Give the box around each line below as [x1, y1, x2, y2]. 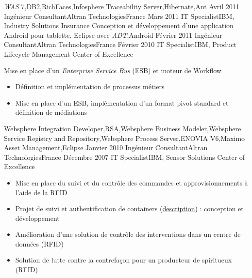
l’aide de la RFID [15, 187, 67, 197]
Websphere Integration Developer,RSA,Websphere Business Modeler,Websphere [4, 123, 241, 133]
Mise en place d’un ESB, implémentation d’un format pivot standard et [15, 97, 229, 108]
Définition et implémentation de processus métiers [15, 81, 165, 92]
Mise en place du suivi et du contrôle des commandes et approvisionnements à [15, 177, 248, 187]
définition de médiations [15, 107, 87, 117]
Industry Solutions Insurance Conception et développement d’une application [4, 20, 234, 31]
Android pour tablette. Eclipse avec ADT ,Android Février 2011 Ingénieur [4, 30, 222, 40]
